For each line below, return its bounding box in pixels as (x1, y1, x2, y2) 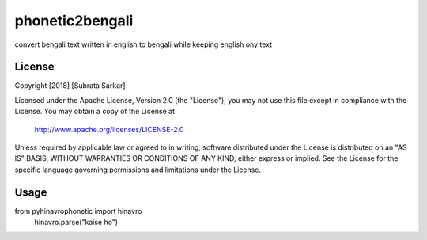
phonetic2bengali (14, 12, 134, 29)
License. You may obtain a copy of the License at (14, 107, 176, 116)
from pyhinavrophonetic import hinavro (14, 206, 142, 215)
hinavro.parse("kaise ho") (34, 218, 119, 227)
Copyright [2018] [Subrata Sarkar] (14, 81, 126, 90)
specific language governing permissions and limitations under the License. (14, 165, 261, 174)
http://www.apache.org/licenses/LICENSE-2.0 (34, 124, 184, 134)
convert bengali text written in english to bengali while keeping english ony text (14, 40, 273, 49)
